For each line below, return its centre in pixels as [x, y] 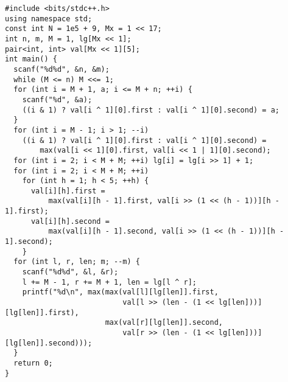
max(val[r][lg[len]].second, [164, 323]
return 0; [33, 363]
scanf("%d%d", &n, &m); [61, 69]
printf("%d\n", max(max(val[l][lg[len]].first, [120, 292]
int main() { [31, 59]
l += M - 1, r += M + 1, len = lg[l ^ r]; [109, 282]
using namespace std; [49, 19]
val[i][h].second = [70, 221]
